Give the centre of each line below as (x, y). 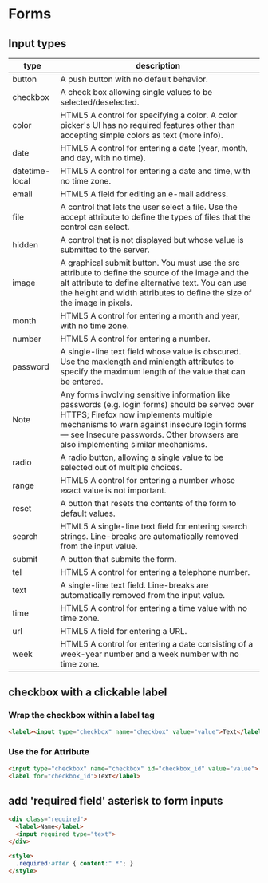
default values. (88, 513)
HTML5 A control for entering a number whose (148, 480)
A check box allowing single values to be (136, 92)
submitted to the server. (105, 250)
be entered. (82, 382)
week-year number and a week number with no (150, 654)
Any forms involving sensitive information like (145, 394)
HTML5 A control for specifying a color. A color (149, 115)
